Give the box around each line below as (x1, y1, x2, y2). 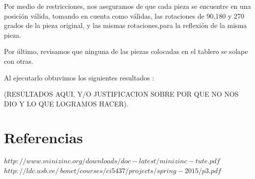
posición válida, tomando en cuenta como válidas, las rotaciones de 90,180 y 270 (4, 10, 244, 21)
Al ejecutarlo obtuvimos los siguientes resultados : (4, 72, 154, 82)
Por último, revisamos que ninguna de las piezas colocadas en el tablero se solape (4, 46, 248, 56)
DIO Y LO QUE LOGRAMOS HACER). (4, 98, 128, 108)
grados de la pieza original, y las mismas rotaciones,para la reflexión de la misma (4, 20, 247, 30)
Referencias (4, 127, 83, 147)
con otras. (4, 55, 34, 66)
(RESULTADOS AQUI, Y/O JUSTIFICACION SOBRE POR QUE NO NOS (4, 89, 239, 99)
